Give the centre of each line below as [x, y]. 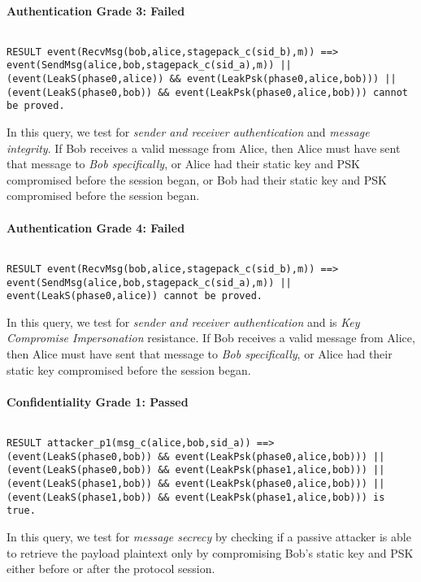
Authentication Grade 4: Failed [96, 227]
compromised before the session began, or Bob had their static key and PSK [197, 179]
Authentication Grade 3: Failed [96, 10]
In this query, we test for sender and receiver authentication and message [188, 132]
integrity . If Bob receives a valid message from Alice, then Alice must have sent [204, 148]
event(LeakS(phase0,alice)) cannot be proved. [135, 296]
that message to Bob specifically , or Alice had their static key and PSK [183, 164]
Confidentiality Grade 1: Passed [98, 401]
